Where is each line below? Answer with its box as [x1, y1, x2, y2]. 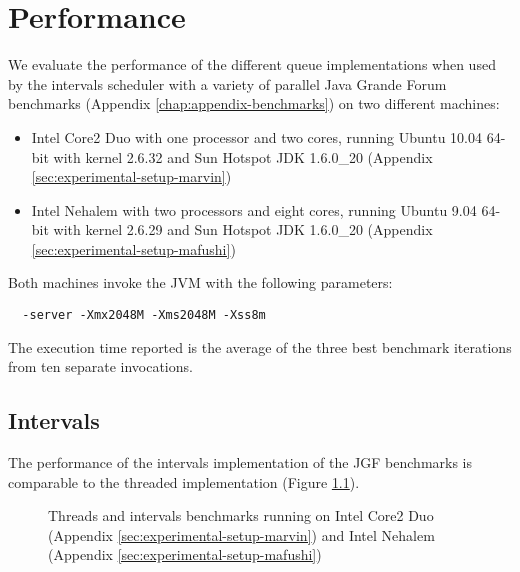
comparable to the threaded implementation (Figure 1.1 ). [8, 471, 360, 492]
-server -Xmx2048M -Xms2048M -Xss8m [22, 308, 266, 323]
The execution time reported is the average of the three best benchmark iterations [8, 336, 512, 357]
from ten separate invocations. [8, 356, 193, 377]
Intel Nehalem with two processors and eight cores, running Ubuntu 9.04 [31, 199, 477, 220]
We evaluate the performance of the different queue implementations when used [8, 54, 496, 75]
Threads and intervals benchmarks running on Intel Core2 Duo [48, 505, 434, 526]
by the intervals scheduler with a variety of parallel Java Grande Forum [8, 73, 447, 94]
